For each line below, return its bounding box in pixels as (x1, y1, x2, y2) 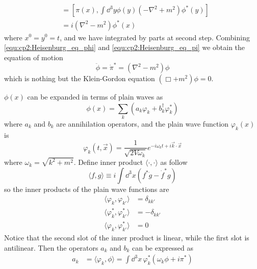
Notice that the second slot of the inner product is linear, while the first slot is (4, 232, 249, 242)
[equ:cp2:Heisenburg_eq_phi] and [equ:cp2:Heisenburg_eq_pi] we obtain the (4, 42, 245, 53)
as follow (160, 157, 188, 167)
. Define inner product (73, 157, 143, 167)
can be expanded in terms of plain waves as (27, 91, 163, 102)
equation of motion (4, 52, 63, 62)
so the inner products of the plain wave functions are (4, 183, 169, 194)
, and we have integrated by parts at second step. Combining (60, 32, 250, 42)
